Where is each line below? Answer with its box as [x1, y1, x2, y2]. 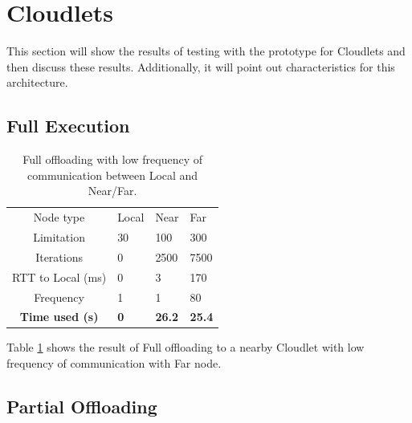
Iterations [35, 248, 83, 265]
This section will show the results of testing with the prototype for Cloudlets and [6, 43, 406, 59]
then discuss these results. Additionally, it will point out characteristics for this [6, 58, 395, 75]
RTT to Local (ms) [12, 268, 107, 285]
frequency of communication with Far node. [6, 355, 222, 372]
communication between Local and [27, 166, 198, 183]
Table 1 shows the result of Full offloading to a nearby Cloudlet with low [6, 339, 365, 356]
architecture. [6, 74, 68, 91]
